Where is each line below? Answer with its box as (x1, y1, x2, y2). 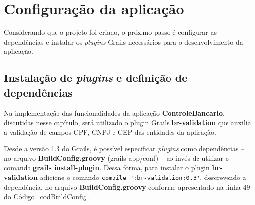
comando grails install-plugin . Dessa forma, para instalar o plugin (4, 162, 210, 173)
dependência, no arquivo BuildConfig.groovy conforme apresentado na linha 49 (4, 181, 250, 192)
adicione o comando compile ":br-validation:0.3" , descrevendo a (40, 172, 246, 182)
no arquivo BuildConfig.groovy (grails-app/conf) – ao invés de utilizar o (4, 153, 229, 163)
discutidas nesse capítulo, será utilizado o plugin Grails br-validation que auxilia (4, 117, 251, 128)
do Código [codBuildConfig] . (4, 191, 90, 202)
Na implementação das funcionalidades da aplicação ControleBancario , (4, 107, 225, 118)
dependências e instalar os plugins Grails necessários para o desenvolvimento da (4, 36, 243, 47)
